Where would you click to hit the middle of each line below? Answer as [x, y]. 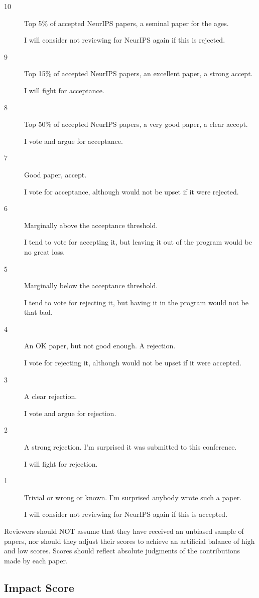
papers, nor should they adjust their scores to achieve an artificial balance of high [129, 541]
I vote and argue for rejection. [70, 413]
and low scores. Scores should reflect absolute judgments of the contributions [122, 551]
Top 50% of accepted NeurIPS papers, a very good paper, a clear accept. [136, 124]
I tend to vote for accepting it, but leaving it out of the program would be [138, 242]
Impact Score [39, 587]
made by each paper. [36, 560]
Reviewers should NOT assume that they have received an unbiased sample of [124, 531]
